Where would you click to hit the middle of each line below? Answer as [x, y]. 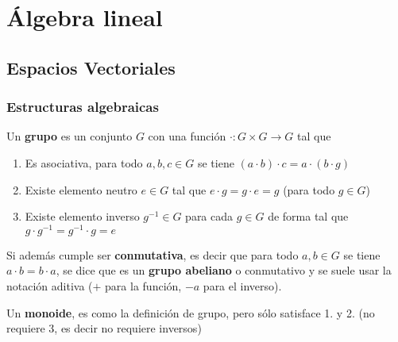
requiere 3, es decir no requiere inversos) [104, 328]
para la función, [143, 286]
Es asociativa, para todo [84, 162]
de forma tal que [308, 216]
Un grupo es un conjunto [70, 136]
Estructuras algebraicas [83, 107]
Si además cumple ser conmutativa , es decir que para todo [153, 254]
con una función [187, 136]
